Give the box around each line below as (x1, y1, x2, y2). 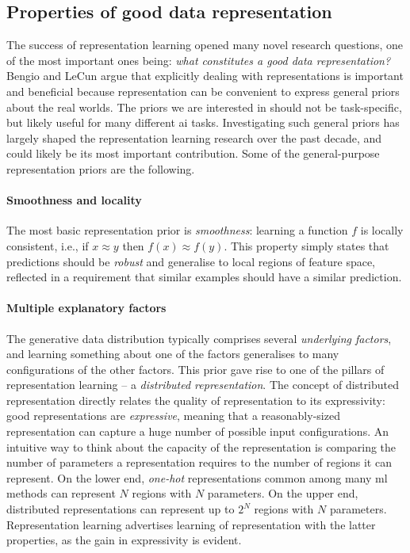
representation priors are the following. (6, 160, 195, 177)
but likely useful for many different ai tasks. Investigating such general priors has (6, 114, 400, 131)
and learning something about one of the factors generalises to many (6, 345, 339, 362)
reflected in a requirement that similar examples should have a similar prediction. (6, 269, 402, 285)
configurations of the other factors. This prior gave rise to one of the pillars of (6, 360, 385, 377)
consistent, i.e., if (6, 237, 89, 254)
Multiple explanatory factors (6, 299, 167, 316)
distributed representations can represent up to (6, 501, 235, 517)
